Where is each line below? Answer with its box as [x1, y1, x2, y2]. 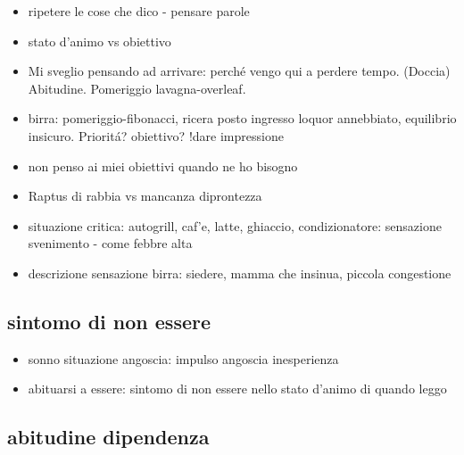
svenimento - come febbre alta [28, 234, 193, 252]
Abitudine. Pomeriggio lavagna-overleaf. [28, 79, 246, 97]
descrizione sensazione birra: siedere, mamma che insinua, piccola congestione [28, 263, 452, 282]
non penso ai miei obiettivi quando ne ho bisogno [28, 156, 298, 175]
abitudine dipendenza [7, 423, 210, 451]
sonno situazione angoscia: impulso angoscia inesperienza [28, 349, 339, 368]
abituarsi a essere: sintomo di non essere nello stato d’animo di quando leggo [28, 379, 447, 398]
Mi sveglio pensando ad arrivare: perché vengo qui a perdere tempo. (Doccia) [28, 62, 451, 80]
